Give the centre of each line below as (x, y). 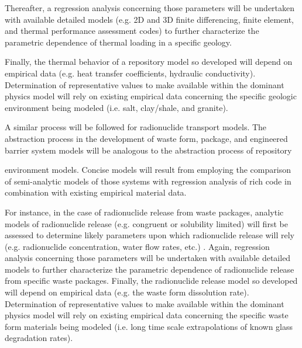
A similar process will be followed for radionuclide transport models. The (136, 127)
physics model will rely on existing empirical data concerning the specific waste (147, 315)
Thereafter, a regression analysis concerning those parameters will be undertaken (150, 8)
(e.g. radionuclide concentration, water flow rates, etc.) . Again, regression (137, 246)
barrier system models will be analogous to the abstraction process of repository (148, 150)
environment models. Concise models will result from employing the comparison (148, 170)
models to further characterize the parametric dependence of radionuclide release (150, 269)
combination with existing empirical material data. (96, 192)
